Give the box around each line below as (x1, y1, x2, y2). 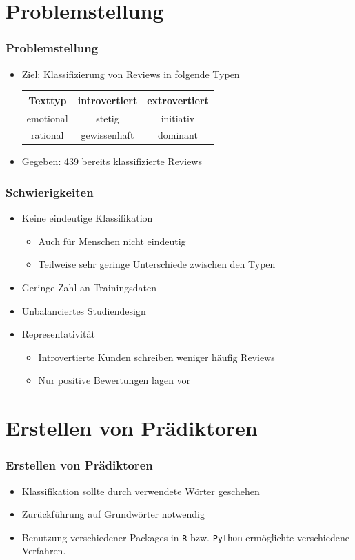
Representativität (21, 327, 95, 341)
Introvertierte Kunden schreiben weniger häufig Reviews (38, 349, 275, 364)
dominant (157, 128, 198, 142)
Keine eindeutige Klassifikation (21, 211, 153, 225)
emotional (26, 110, 68, 125)
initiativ (161, 110, 195, 125)
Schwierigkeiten (6, 183, 94, 200)
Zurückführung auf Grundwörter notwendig (21, 507, 205, 521)
